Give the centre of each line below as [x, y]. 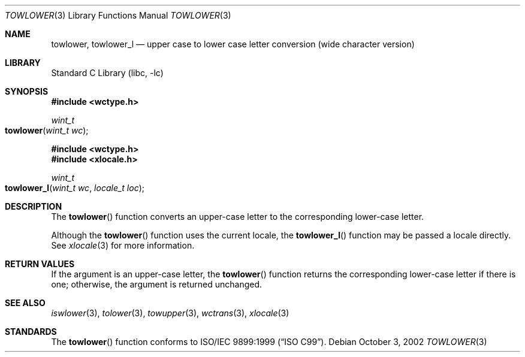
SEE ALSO [25, 303]
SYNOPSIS [27, 91]
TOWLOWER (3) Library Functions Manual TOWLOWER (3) [118, 15]
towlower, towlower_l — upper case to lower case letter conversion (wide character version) [233, 44]
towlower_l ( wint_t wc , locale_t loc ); [75, 188]
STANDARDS [31, 332]
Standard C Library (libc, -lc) [107, 73]
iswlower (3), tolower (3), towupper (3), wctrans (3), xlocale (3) [170, 313]
